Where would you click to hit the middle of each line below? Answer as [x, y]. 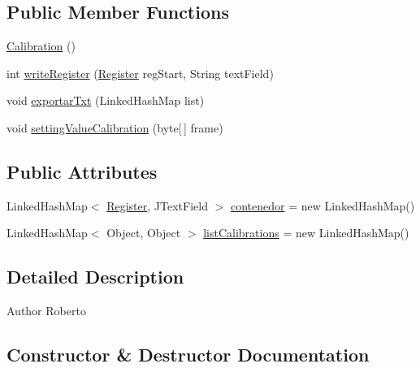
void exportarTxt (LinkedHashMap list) [106, 100]
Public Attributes [82, 171]
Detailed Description [95, 277]
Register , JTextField [157, 205]
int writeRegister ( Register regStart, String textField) [140, 73]
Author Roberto [46, 311]
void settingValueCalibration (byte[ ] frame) [115, 127]
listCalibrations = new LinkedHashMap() [306, 233]
